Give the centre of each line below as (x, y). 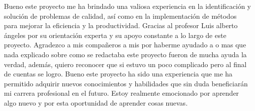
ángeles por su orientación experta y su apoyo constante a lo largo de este (115, 35)
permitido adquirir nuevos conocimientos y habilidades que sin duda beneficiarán (126, 83)
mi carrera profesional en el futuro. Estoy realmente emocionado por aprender (122, 93)
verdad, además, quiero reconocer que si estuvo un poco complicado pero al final (125, 64)
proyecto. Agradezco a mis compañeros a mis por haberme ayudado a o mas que (125, 45)
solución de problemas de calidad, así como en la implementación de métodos (120, 16)
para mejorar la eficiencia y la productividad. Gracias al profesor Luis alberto (121, 25)
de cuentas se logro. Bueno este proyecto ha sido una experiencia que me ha (118, 74)
